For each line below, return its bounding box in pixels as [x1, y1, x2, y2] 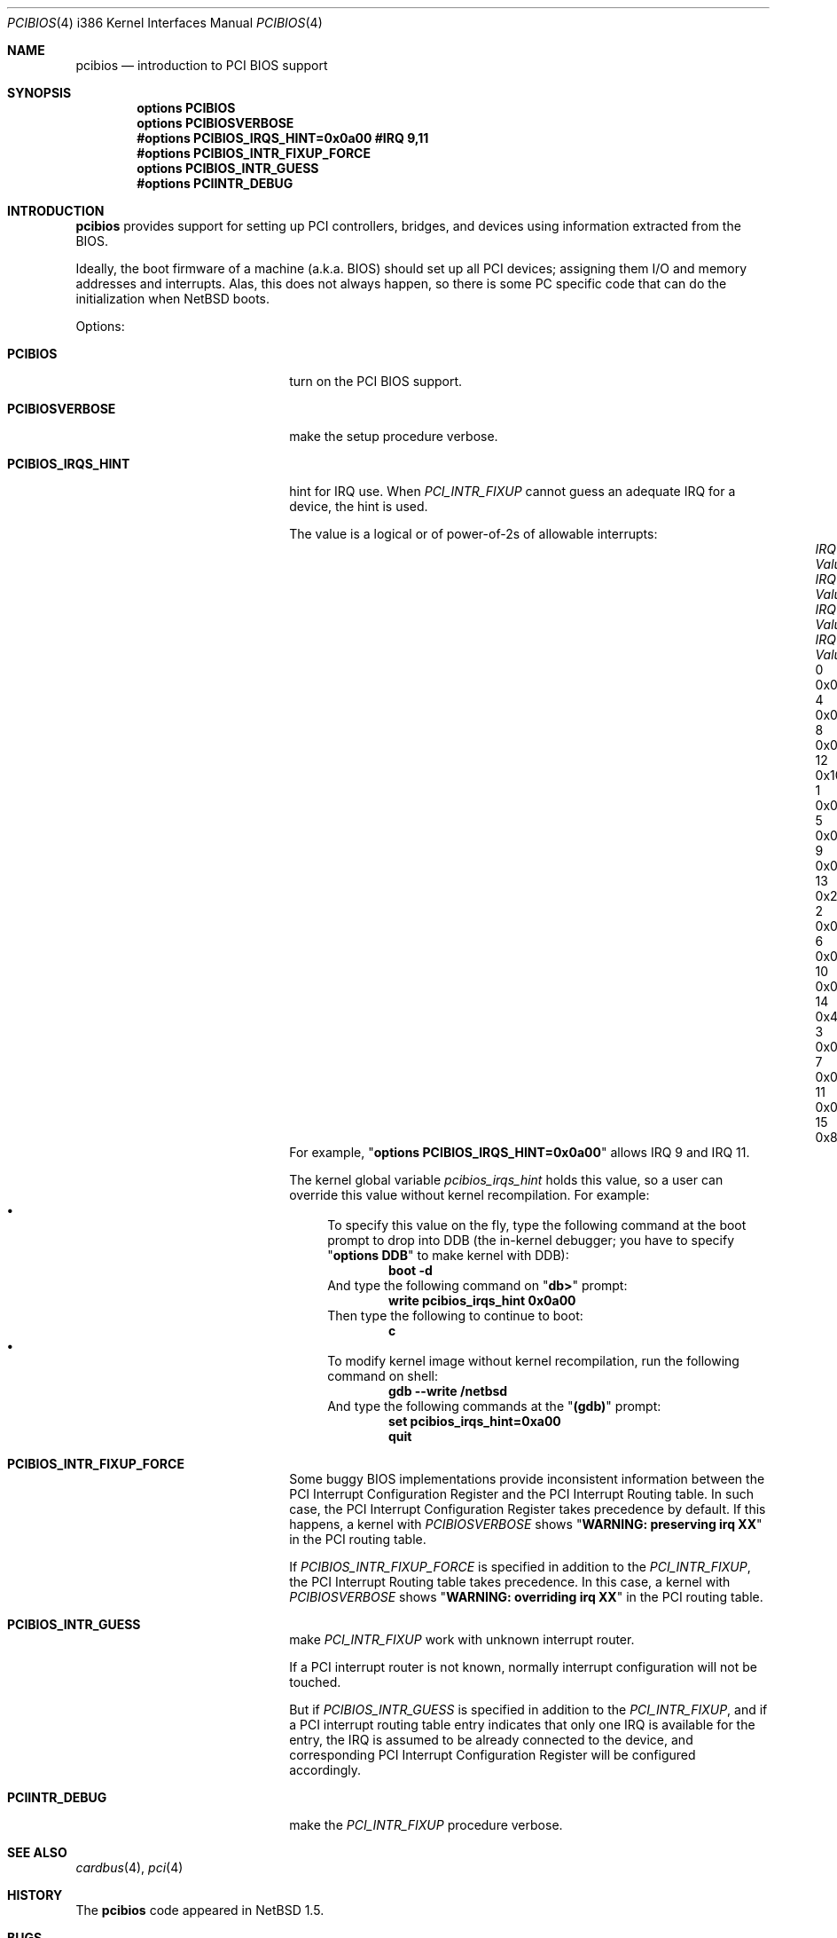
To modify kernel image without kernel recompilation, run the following [327, 1353, 739, 1368]
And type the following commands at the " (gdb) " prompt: [327, 1398, 661, 1414]
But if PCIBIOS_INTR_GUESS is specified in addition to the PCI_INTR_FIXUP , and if [289, 1702, 768, 1717]
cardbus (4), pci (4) [75, 1860, 184, 1875]
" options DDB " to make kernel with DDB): [327, 1248, 569, 1263]
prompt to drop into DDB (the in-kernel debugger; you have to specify [327, 1233, 735, 1248]
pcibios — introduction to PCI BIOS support [75, 58, 328, 73]
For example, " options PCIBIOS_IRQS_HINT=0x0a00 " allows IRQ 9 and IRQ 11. [289, 1145, 750, 1160]
